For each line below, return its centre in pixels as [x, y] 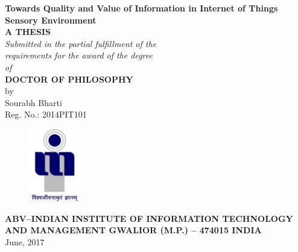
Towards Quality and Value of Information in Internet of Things [141, 8]
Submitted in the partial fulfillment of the [81, 43]
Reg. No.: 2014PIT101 [46, 114]
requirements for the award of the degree [79, 55]
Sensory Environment [51, 20]
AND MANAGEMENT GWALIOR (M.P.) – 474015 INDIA [133, 230]
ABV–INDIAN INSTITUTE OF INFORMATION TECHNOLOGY [149, 218]
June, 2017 [25, 241]
